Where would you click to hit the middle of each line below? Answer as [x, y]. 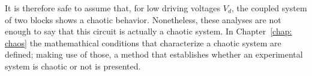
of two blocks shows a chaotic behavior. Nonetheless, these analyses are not [143, 19]
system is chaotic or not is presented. [73, 66]
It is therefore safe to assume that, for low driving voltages [113, 8]
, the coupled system [269, 8]
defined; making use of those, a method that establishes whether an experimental [154, 54]
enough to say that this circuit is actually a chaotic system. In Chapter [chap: [148, 31]
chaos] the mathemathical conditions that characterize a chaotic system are [143, 42]
